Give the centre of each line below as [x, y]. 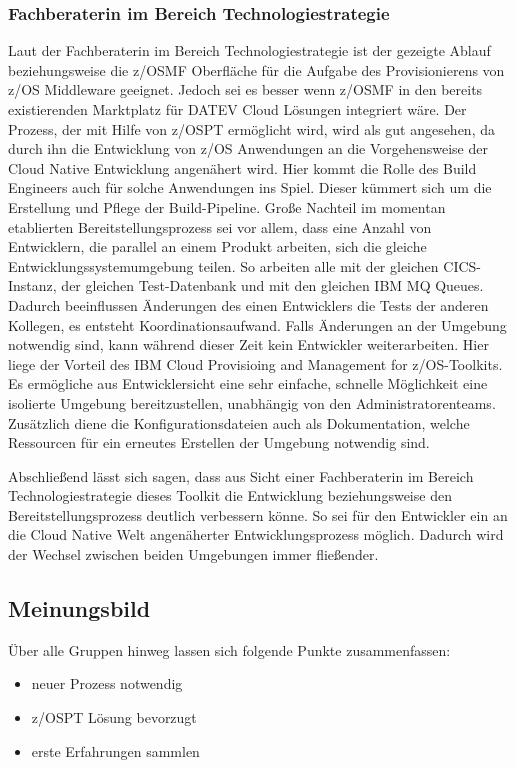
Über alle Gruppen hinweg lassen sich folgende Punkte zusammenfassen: [229, 649]
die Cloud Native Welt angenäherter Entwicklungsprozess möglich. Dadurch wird [256, 534]
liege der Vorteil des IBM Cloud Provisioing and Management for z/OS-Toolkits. [255, 363]
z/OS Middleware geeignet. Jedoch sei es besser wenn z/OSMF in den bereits [245, 89]
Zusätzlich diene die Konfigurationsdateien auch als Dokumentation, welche [239, 422]
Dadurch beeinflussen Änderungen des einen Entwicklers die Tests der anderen [248, 304]
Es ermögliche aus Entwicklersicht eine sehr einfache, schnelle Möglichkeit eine [248, 383]
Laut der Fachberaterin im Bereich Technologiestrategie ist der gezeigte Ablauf [249, 50]
